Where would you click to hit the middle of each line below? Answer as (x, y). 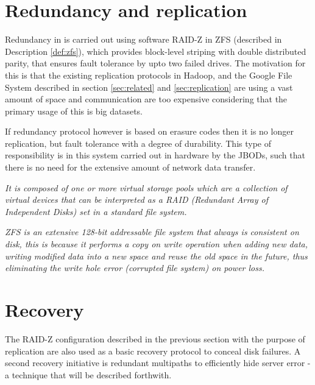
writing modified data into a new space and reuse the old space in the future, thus (156, 256)
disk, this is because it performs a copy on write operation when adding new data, (157, 244)
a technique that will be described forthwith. (88, 374)
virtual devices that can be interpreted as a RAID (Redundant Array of (137, 200)
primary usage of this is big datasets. (74, 111)
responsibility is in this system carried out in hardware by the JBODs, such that (155, 155)
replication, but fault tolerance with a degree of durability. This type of (138, 143)
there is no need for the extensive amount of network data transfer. (130, 167)
